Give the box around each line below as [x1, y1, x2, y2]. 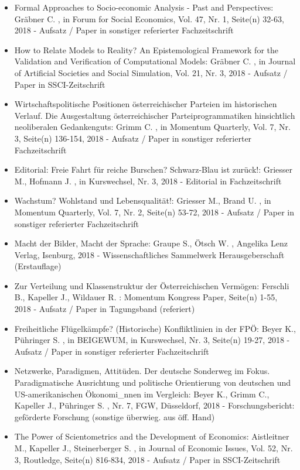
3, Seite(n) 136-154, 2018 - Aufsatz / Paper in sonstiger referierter [14, 132, 252, 144]
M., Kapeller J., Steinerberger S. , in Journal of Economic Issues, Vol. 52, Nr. [14, 442, 293, 454]
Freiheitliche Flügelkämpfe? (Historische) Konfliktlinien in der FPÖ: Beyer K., [14, 322, 296, 334]
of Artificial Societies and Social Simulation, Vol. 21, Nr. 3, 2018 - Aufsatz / [14, 66, 288, 78]
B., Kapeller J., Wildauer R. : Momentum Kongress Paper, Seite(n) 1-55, [14, 291, 278, 303]
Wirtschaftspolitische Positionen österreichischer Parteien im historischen [14, 98, 277, 110]
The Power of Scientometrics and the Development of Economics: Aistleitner [14, 430, 289, 442]
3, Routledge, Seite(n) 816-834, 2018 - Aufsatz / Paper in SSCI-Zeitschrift [14, 453, 281, 465]
